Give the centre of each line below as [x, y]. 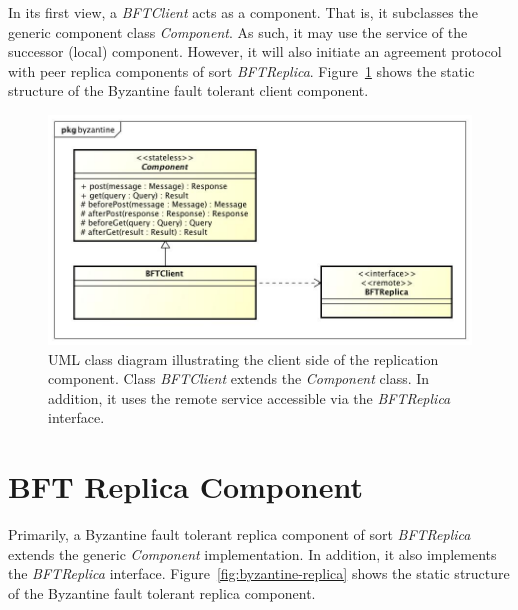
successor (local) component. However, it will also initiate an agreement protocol [255, 51]
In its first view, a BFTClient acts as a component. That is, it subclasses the [243, 12]
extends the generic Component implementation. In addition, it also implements [252, 553]
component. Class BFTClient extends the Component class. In [239, 378]
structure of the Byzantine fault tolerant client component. [188, 90]
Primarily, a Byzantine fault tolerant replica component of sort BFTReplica [239, 534]
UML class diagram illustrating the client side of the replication [243, 358]
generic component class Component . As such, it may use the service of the [238, 31]
